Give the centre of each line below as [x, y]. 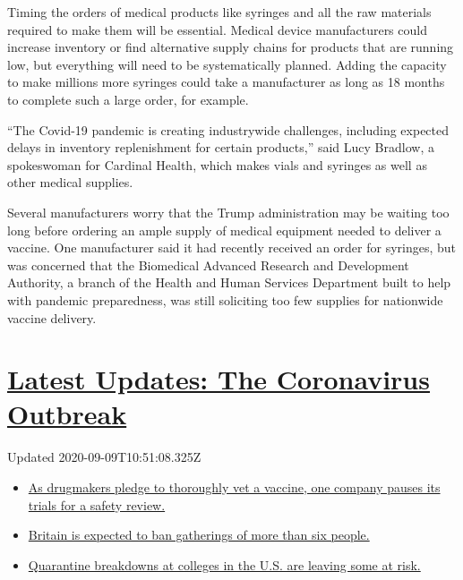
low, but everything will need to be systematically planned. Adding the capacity [227, 64]
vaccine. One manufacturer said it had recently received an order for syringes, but [232, 247]
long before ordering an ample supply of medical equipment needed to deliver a [224, 230]
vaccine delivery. [52, 317]
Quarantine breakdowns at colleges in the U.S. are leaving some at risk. [224, 564]
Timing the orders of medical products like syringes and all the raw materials [219, 12]
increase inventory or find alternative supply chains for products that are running [231, 47]
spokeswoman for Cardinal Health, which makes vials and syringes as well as [217, 164]
